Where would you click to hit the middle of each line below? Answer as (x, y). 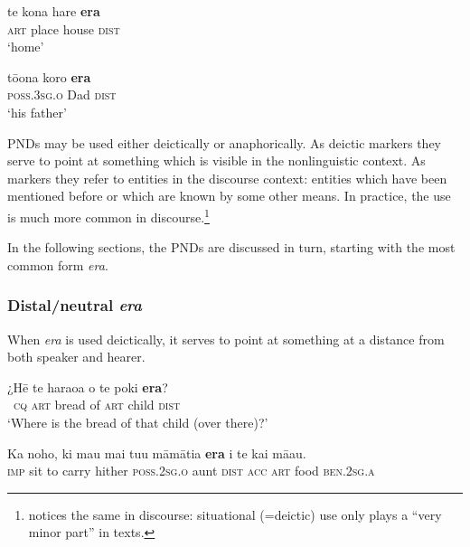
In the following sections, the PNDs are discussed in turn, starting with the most (231, 247)
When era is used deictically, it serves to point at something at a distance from (226, 339)
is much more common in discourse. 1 (108, 215)
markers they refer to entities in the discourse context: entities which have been (227, 178)
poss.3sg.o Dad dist (62, 94)
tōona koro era (49, 76)
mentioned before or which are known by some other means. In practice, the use (229, 196)
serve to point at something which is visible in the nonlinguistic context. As (216, 160)
